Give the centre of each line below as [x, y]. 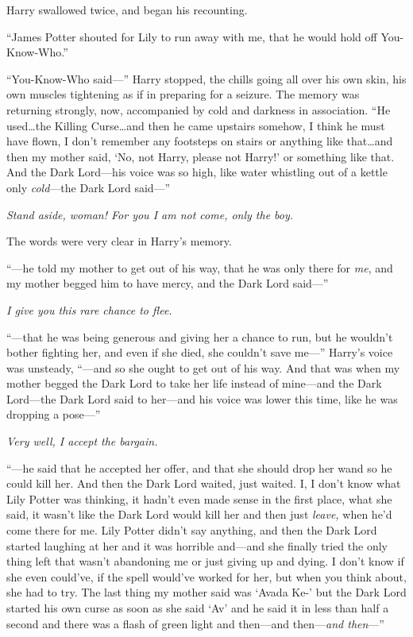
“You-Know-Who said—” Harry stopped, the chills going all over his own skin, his [206, 78]
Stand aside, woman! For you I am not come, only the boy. [150, 214]
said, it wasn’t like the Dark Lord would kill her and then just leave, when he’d [199, 514]
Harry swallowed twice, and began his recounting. [127, 10]
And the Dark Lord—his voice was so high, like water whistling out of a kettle [197, 172]
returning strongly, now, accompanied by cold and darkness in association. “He [199, 109]
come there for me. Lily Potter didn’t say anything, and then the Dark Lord [192, 530]
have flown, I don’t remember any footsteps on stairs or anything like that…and [200, 141]
